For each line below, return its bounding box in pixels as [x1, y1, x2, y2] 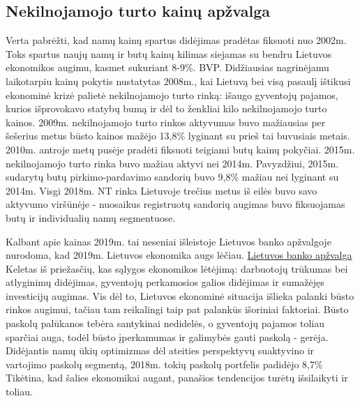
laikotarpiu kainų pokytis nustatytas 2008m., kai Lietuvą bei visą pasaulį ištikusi [6, 73, 351, 88]
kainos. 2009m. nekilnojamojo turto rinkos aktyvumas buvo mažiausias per [6, 114, 326, 129]
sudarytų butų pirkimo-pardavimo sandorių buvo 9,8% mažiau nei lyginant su [6, 169, 339, 184]
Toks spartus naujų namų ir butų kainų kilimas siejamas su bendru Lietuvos [6, 46, 332, 61]
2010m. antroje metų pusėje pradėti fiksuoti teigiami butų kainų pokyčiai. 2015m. [6, 142, 355, 156]
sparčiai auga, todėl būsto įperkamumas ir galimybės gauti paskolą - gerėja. [6, 329, 329, 344]
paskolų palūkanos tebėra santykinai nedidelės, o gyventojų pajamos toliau [6, 316, 325, 331]
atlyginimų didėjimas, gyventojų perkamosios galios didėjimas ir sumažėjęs [6, 275, 324, 289]
